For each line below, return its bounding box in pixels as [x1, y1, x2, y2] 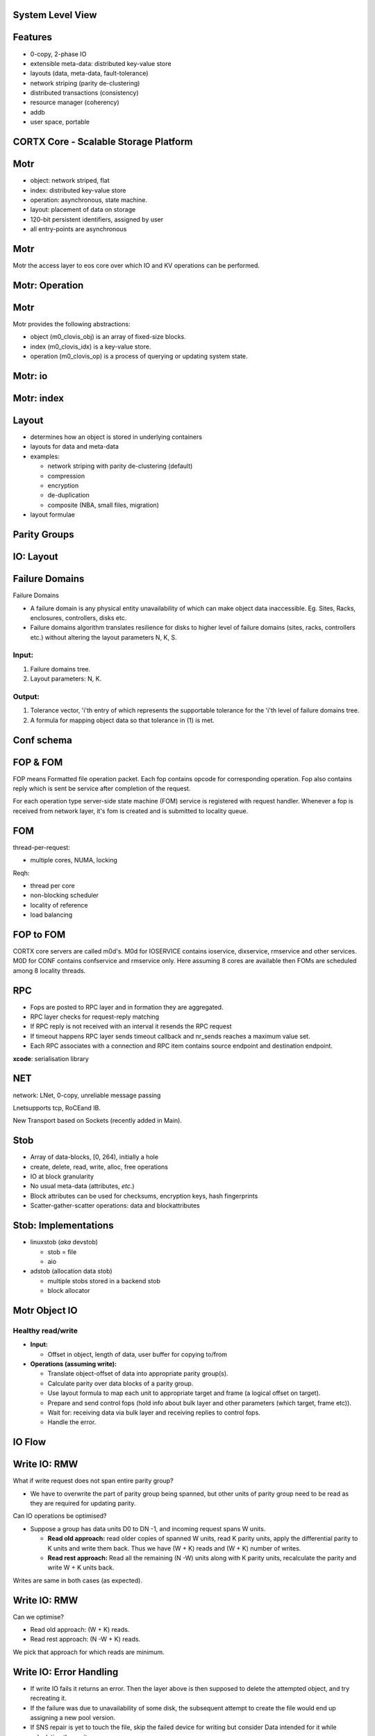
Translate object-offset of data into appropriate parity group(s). [47, 1369, 228, 1378]
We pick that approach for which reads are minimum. [12, 1648, 165, 1656]
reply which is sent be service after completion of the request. [12, 785, 191, 793]
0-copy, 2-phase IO [30, 49, 87, 58]
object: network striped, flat [30, 176, 110, 185]
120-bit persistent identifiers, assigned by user [30, 215, 164, 224]
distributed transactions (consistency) [30, 89, 139, 97]
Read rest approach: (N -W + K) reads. [30, 1635, 141, 1644]
